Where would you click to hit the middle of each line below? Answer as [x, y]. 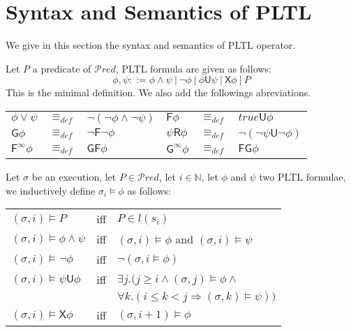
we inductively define [51, 190]
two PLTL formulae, [303, 176]
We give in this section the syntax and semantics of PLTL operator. [151, 45]
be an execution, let [74, 176]
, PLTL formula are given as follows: [193, 68]
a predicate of [62, 68]
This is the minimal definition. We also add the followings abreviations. [158, 92]
